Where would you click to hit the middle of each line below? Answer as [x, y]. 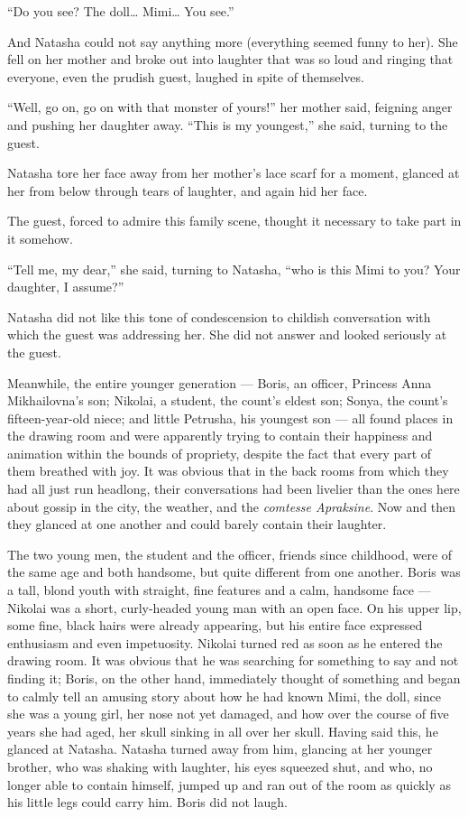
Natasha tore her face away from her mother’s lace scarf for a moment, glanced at [234, 173]
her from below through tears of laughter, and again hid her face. [188, 190]
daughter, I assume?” [66, 287]
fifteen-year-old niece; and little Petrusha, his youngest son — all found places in [230, 418]
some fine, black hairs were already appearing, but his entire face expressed [215, 625]
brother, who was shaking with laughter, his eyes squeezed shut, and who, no [220, 766]
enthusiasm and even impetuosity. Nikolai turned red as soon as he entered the [225, 642]
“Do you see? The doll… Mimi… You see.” [121, 11]
